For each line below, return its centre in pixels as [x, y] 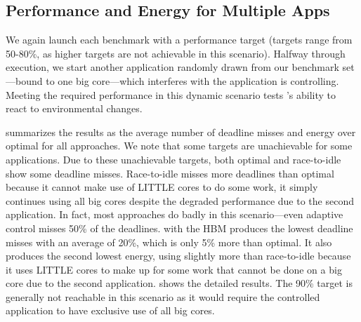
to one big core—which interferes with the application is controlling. [192, 80]
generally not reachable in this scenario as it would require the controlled [163, 296]
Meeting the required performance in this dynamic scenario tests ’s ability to [171, 94]
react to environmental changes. [74, 108]
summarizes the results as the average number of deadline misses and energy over [181, 132]
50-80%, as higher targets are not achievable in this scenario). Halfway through [176, 53]
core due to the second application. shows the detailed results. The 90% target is [179, 283]
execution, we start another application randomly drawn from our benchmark [172, 67]
